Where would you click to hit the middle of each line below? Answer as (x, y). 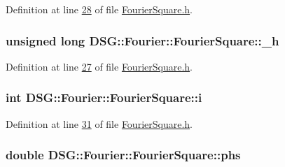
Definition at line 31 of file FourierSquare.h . (99, 123)
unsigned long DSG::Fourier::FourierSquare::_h (142, 40)
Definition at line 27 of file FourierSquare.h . (99, 66)
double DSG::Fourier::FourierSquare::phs (123, 155)
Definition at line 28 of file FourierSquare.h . (99, 9)
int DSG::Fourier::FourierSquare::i (104, 97)
